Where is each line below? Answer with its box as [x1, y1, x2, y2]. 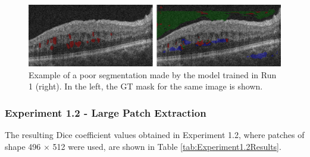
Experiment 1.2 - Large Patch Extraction [5, 105, 206, 120]
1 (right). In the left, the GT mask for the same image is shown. [29, 80, 263, 92]
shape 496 [5, 140, 41, 152]
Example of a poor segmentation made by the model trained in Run [29, 68, 277, 81]
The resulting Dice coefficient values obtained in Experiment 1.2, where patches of [5, 128, 305, 140]
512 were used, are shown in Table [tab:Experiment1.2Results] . [52, 140, 281, 152]
